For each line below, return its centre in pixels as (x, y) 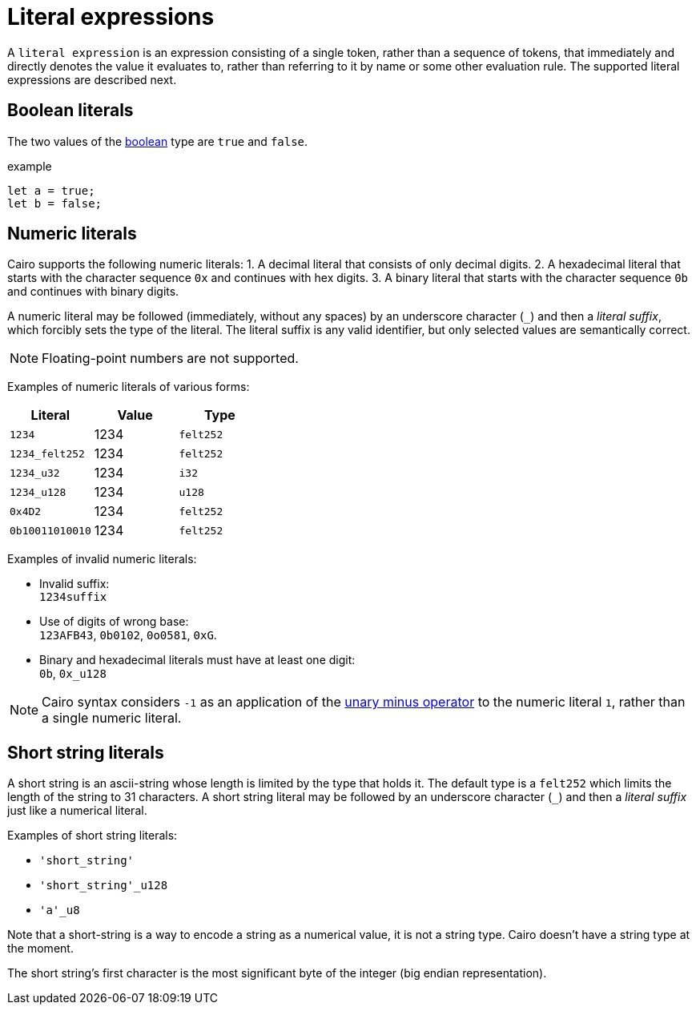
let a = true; (51, 190)
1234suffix (73, 597)
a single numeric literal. (112, 718)
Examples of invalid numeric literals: (102, 559)
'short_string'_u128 (104, 886)
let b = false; (55, 203)
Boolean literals (70, 111)
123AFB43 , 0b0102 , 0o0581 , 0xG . (128, 635)
